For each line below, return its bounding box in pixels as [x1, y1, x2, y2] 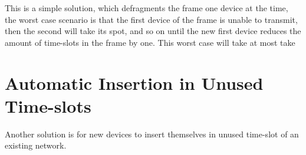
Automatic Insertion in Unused [5, 70, 264, 95]
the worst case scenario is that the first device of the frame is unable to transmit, [5, 13, 298, 25]
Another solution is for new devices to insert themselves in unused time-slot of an [5, 127, 299, 140]
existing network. [5, 139, 67, 151]
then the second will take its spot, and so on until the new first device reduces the [5, 25, 301, 37]
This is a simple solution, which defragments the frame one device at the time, [5, 2, 288, 14]
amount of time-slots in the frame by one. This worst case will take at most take [5, 36, 295, 48]
